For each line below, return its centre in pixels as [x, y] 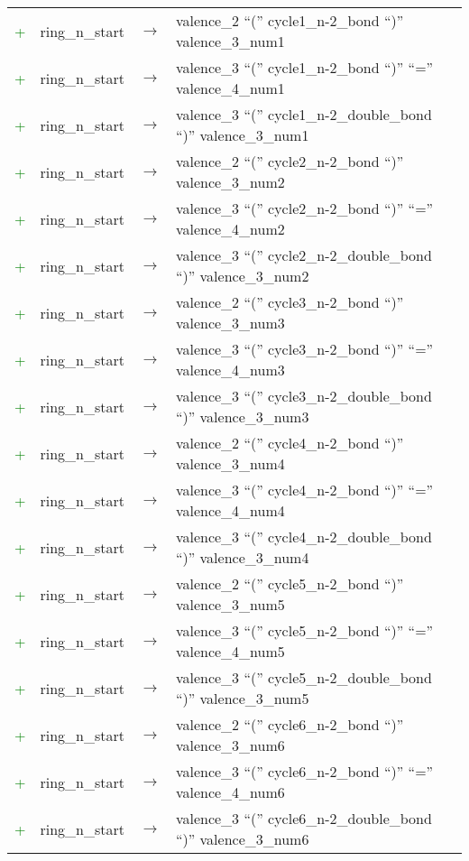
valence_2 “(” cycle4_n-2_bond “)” [290, 443]
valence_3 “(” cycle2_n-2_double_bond [303, 255]
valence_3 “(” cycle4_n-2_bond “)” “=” [304, 490]
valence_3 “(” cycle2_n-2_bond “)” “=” [304, 208]
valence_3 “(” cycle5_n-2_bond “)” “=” [304, 630]
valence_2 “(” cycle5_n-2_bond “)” [290, 583]
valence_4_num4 [230, 510]
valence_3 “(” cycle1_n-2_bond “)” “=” [304, 67]
